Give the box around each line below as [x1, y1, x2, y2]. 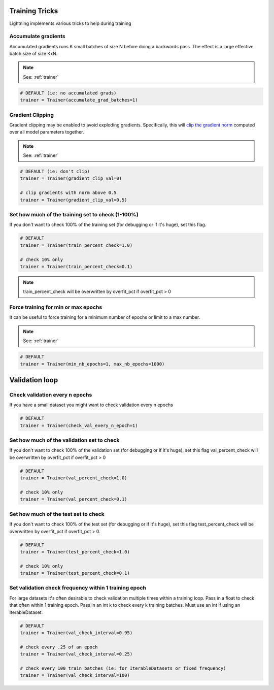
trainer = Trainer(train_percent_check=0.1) [20, 264, 133, 269]
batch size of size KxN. [9, 51, 58, 57]
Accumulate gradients [9, 33, 65, 40]
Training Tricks [9, 7, 58, 15]
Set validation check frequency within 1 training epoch [9, 584, 147, 592]
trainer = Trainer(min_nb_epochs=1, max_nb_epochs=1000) [20, 361, 165, 367]
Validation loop [9, 376, 58, 384]
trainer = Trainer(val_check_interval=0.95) [20, 630, 133, 636]
